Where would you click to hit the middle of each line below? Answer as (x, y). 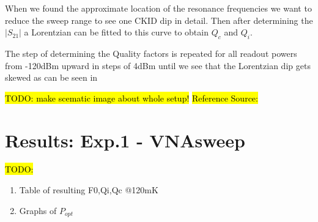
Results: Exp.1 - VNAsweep (125, 140)
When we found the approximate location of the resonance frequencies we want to (158, 8)
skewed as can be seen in (51, 77)
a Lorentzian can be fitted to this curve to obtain (116, 32)
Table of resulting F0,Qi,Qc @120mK (89, 190)
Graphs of (38, 210)
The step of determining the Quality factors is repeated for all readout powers (151, 53)
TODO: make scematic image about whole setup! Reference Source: (131, 98)
